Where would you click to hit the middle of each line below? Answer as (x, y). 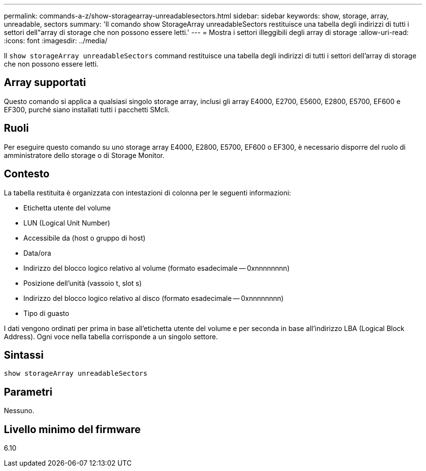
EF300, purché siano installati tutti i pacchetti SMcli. (87, 109)
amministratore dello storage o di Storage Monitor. (84, 155)
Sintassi (24, 355)
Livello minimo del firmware (72, 429)
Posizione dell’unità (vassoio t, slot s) (83, 283)
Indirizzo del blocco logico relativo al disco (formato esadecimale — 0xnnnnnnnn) (154, 298)
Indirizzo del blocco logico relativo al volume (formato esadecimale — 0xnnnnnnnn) (157, 268)
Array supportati (45, 83)
